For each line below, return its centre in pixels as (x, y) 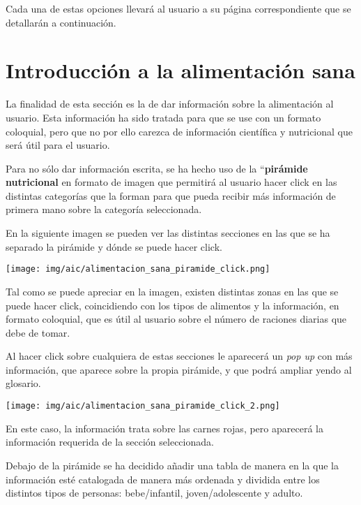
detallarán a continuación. (61, 22)
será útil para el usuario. (58, 145)
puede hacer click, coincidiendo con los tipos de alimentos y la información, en (172, 305)
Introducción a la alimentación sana (180, 70)
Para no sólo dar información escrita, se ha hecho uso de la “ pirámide (157, 168)
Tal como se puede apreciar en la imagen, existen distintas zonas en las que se (172, 291)
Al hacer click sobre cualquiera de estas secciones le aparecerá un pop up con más (179, 356)
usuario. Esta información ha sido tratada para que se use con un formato (163, 117)
